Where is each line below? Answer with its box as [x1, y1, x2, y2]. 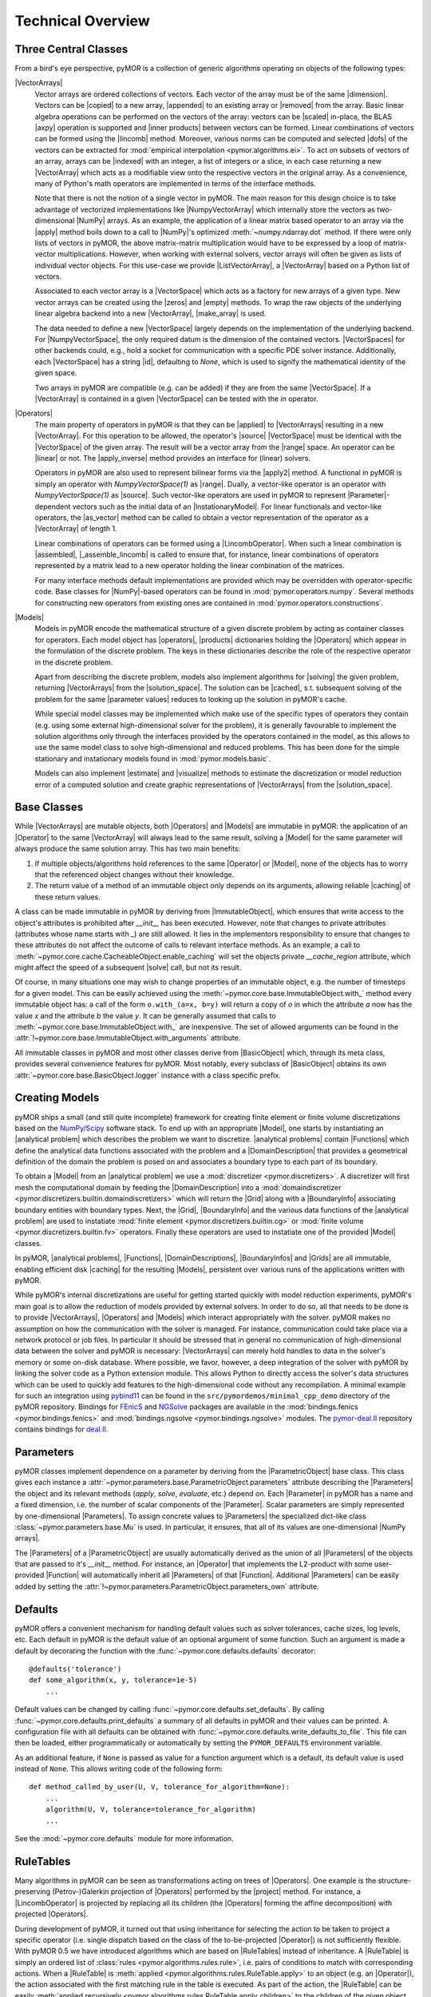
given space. [34, 368, 77, 378]
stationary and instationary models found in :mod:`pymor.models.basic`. [34, 753, 271, 763]
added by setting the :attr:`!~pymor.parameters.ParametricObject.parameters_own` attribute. [14, 1582, 319, 1591]
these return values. [34, 891, 101, 902]
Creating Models [14, 1091, 100, 1105]
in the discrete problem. [34, 657, 113, 667]
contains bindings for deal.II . [14, 1424, 109, 1434]
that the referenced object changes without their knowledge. [34, 869, 235, 879]
